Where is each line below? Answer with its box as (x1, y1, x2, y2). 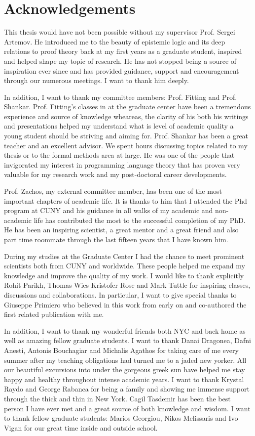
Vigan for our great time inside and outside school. (4, 422, 158, 433)
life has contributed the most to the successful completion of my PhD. (34, 215, 246, 225)
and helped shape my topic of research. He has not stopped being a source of (4, 55, 237, 66)
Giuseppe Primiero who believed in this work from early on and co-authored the (4, 299, 247, 309)
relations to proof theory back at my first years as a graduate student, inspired (4, 46, 242, 56)
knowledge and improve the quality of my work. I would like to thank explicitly (4, 270, 244, 280)
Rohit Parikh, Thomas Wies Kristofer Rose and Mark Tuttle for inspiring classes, (4, 280, 251, 290)
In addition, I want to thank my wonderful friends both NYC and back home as (4, 325, 246, 336)
